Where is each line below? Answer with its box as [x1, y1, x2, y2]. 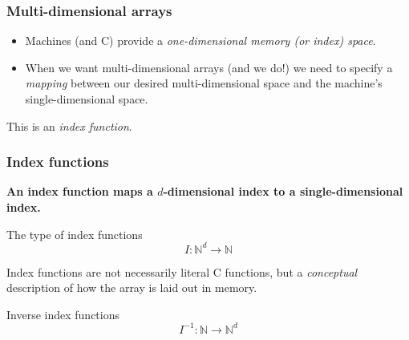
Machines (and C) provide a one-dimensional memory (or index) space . [25, 32, 376, 49]
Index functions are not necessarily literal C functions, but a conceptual [6, 263, 358, 280]
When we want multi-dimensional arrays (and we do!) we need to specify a [25, 59, 393, 75]
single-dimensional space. [25, 91, 148, 107]
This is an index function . [6, 117, 132, 134]
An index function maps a [6, 183, 153, 200]
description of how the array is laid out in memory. [6, 279, 257, 296]
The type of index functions [6, 225, 143, 242]
